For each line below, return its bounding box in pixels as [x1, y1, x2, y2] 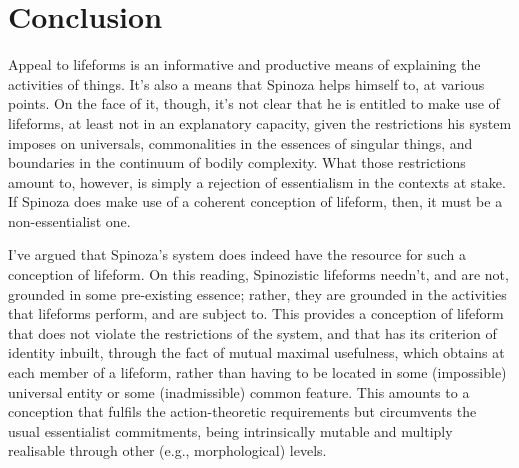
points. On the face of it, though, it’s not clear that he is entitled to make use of [8, 93, 500, 114]
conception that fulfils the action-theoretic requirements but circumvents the [8, 401, 477, 422]
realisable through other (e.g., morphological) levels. [8, 440, 327, 461]
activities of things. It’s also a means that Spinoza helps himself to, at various [8, 73, 485, 94]
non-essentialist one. [8, 210, 131, 231]
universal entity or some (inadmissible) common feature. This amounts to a [8, 381, 470, 402]
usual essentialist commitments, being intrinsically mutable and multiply [8, 420, 453, 441]
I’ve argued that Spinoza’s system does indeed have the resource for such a [8, 244, 466, 265]
